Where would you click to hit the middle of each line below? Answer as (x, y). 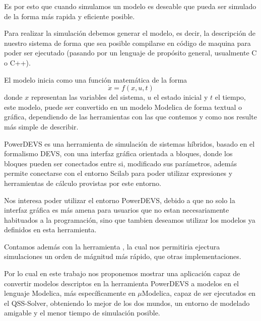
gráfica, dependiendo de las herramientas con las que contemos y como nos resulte (130, 117)
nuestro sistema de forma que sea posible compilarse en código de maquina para (127, 43)
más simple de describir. (41, 126)
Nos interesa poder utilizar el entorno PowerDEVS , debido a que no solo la (120, 200)
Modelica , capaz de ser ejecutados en (199, 293)
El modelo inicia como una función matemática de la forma (96, 79)
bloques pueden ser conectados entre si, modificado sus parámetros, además (120, 163)
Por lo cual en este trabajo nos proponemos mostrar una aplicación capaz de (122, 273)
